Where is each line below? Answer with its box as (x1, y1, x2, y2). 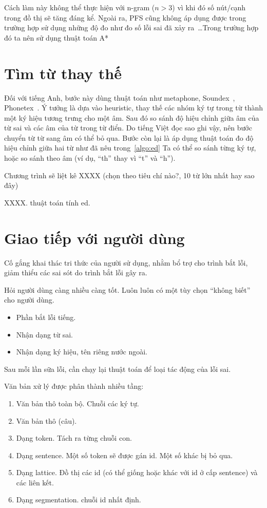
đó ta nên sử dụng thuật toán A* (4, 32, 109, 43)
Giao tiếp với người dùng (4, 227, 185, 248)
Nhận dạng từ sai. (16, 329, 73, 340)
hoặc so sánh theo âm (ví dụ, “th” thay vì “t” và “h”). (4, 153, 176, 163)
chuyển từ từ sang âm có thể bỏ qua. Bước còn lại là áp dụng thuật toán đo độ (4, 132, 254, 143)
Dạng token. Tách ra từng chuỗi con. (16, 432, 132, 443)
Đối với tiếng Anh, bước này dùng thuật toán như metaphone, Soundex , (4, 92, 235, 103)
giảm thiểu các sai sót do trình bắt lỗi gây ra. (4, 267, 147, 278)
